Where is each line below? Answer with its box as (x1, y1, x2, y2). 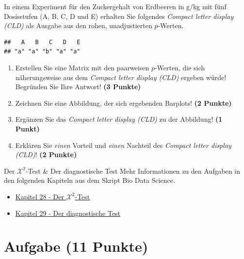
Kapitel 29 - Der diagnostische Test (15, 208, 121, 218)
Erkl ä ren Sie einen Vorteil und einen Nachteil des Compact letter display (15, 140, 231, 150)
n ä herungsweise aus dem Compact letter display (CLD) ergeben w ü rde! (15, 72, 227, 82)
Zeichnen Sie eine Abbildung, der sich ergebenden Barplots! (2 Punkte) (15, 97, 232, 108)
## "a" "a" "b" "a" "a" (4, 48, 81, 55)
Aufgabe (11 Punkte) (4, 236, 148, 256)
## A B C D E (4, 38, 81, 46)
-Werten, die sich (154, 62, 205, 72)
